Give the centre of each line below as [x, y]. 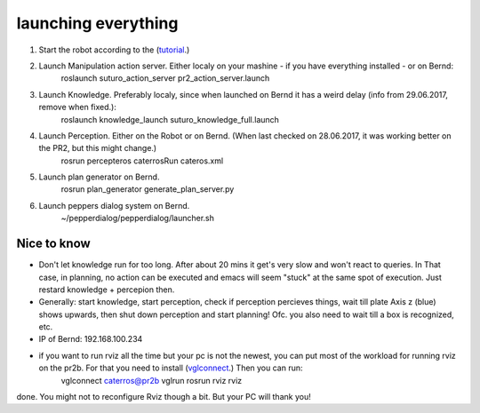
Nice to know [53, 244]
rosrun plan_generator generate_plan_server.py [148, 189]
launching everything [97, 23]
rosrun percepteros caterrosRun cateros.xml [142, 161]
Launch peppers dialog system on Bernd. [114, 205]
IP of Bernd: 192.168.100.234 [91, 339]
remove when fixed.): [78, 107]
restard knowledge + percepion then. [107, 290]
